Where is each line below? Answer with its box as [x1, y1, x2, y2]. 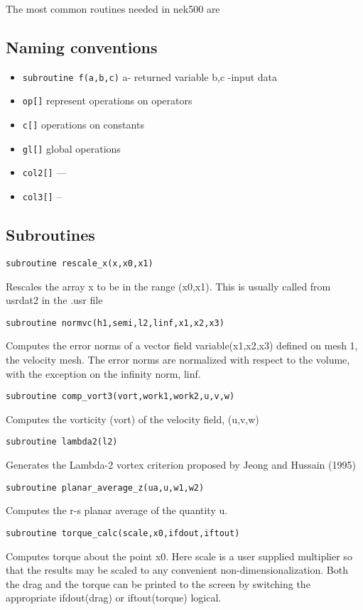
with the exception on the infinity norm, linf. [6, 366, 201, 381]
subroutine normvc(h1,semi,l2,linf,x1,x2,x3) [6, 317, 224, 328]
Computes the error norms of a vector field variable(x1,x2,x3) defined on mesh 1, [6, 338, 358, 353]
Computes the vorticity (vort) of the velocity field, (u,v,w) [6, 411, 259, 426]
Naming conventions [6, 36, 158, 58]
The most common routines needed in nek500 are [6, 1, 220, 16]
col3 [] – [22, 189, 62, 204]
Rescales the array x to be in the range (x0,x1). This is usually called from [6, 278, 331, 293]
